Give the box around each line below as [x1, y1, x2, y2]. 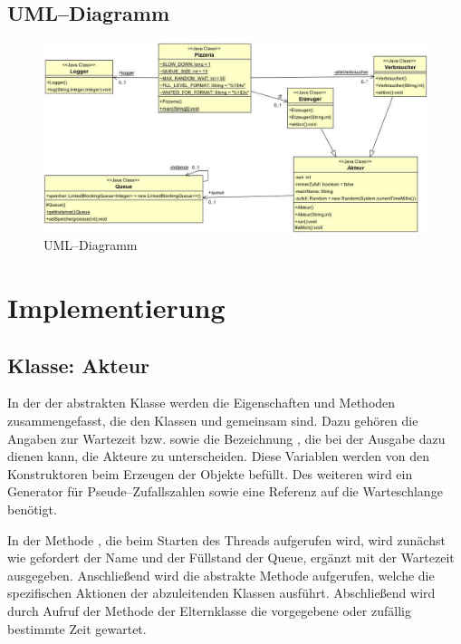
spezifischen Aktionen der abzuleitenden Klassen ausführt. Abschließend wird [7, 583, 436, 602]
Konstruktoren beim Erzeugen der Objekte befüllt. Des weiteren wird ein [7, 464, 413, 483]
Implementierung [7, 289, 226, 326]
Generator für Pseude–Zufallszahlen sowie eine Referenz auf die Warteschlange [7, 482, 443, 501]
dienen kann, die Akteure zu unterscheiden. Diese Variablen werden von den [7, 447, 430, 466]
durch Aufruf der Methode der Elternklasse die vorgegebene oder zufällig [7, 601, 411, 620]
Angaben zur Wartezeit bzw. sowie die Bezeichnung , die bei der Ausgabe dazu [7, 428, 446, 447]
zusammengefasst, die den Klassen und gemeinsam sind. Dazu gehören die [7, 411, 418, 430]
